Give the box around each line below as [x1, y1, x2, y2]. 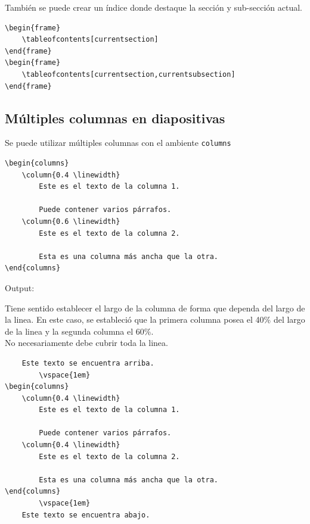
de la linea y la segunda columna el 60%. [5, 325, 154, 337]
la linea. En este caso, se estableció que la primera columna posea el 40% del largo [5, 313, 305, 326]
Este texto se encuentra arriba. [21, 358, 154, 367]
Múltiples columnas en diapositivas [5, 108, 225, 127]
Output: [5, 281, 35, 294]
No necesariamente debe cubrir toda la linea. [5, 336, 168, 349]
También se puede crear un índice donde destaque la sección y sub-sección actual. [5, 1, 302, 13]
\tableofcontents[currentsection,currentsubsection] [21, 70, 235, 79]
